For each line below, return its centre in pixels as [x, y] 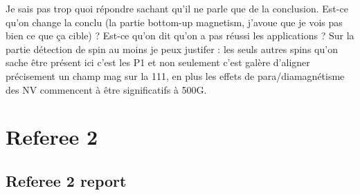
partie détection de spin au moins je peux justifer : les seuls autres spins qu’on [172, 49]
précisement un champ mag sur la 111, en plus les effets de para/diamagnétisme [175, 75]
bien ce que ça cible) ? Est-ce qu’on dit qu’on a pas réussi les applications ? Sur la [180, 35]
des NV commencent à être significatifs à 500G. [106, 89]
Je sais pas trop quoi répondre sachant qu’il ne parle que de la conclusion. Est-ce [177, 8]
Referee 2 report [66, 180]
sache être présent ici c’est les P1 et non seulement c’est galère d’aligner [158, 62]
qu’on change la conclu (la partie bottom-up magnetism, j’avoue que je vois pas [174, 22]
